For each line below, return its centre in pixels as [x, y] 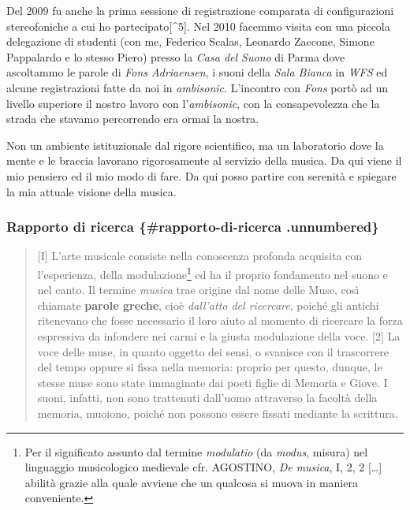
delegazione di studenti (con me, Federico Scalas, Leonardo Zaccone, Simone [190, 41]
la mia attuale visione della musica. [91, 191]
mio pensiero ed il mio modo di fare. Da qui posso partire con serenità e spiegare [201, 175]
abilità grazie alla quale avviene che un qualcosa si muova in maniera [191, 482]
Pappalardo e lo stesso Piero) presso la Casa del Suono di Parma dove [176, 56]
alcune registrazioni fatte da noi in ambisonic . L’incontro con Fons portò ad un [198, 87]
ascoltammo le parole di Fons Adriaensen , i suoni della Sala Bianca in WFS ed [197, 72]
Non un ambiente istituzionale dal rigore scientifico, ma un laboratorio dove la [195, 145]
